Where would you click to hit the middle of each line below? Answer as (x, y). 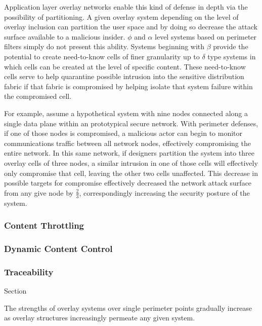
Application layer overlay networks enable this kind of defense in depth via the (126, 7)
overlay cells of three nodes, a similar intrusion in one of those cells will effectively (131, 162)
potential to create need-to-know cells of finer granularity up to (102, 56)
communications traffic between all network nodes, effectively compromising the (127, 143)
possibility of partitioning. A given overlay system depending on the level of (121, 16)
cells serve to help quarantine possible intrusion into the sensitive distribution (124, 76)
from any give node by (39, 192)
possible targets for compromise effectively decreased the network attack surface (128, 183)
